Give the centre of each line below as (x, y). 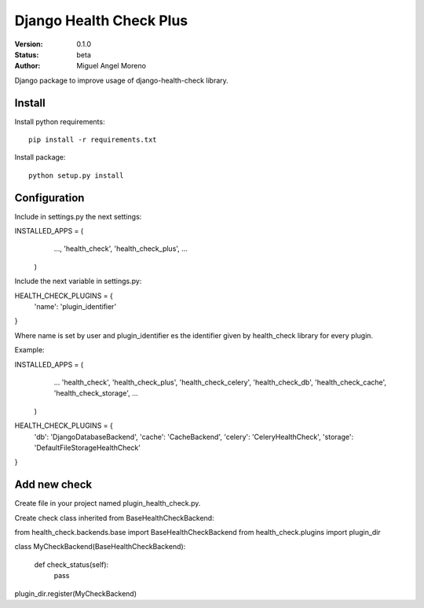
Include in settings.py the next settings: (78, 216)
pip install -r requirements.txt (93, 140)
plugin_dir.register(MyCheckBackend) (76, 593)
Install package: (40, 157)
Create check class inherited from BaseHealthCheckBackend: (115, 518)
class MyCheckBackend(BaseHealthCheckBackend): (100, 547)
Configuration (49, 198)
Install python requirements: (60, 121)
